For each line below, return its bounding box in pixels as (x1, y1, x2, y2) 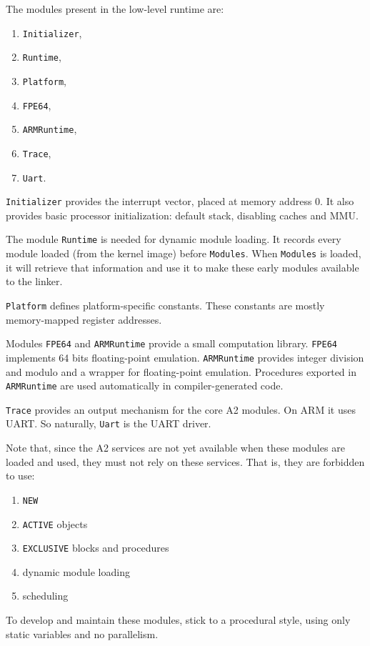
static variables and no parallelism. (6, 626, 159, 641)
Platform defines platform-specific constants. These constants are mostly (6, 297, 325, 312)
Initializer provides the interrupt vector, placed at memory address (6, 194, 312, 209)
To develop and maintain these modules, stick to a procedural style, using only (6, 612, 351, 627)
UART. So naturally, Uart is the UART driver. (6, 416, 211, 431)
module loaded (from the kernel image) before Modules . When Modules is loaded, (6, 246, 361, 261)
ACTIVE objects (22, 516, 88, 531)
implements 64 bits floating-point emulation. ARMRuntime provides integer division (6, 349, 364, 364)
